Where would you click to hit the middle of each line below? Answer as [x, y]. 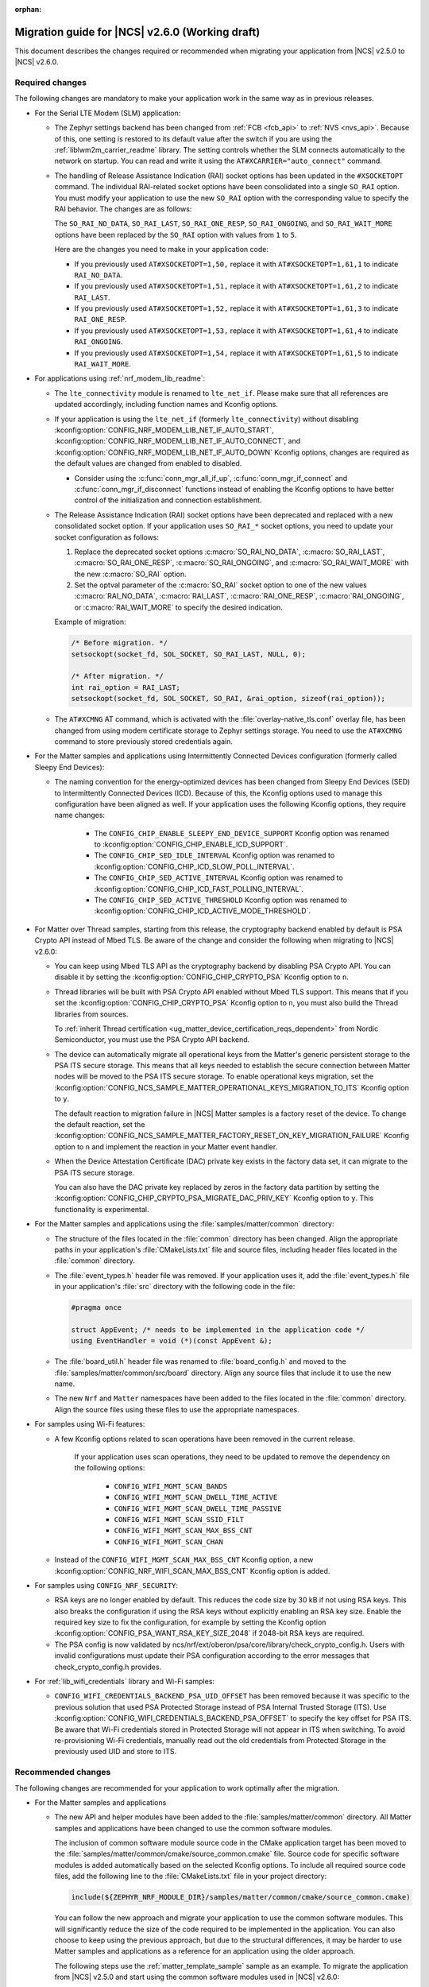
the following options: [110, 1468]
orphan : [28, 9]
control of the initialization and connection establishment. [168, 500]
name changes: [80, 815]
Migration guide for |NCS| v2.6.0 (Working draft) [137, 32]
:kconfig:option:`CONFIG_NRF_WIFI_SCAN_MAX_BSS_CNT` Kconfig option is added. [192, 1571]
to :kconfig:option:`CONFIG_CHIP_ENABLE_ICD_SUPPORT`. [191, 844]
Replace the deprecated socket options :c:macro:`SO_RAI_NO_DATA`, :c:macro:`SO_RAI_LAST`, [230, 552]
